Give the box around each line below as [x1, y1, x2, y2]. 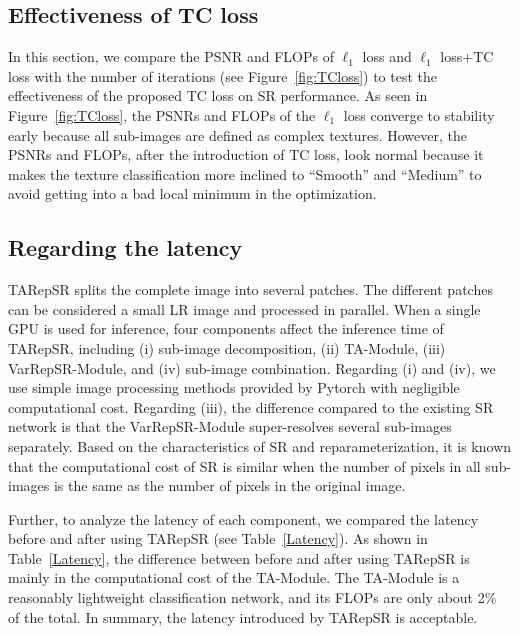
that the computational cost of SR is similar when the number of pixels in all [8, 455, 481, 476]
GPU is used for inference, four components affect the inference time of [8, 318, 444, 339]
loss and [362, 46, 412, 67]
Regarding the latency [8, 232, 243, 263]
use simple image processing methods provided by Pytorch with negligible [8, 377, 460, 398]
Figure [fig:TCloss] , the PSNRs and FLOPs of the [8, 104, 316, 125]
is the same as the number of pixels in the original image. [53, 475, 406, 496]
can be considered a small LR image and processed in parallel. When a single [8, 298, 481, 319]
